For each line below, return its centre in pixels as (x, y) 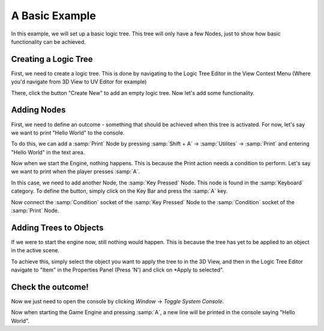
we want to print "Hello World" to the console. (68, 133)
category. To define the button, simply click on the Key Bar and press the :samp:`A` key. (119, 191)
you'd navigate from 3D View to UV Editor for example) (79, 82)
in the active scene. (35, 251)
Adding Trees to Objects (57, 227)
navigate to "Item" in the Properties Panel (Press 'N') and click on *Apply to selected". (118, 270)
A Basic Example (53, 16)
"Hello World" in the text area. (48, 152)
